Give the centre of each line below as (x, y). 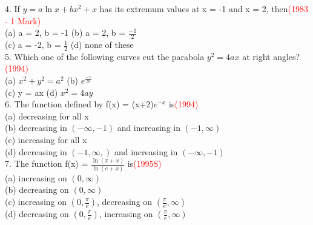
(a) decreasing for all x (47, 116)
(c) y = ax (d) (31, 92)
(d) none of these (102, 45)
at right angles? (271, 56)
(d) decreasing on (37, 213)
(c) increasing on (36, 201)
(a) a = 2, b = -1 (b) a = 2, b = (65, 32)
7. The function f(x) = (47, 163)
